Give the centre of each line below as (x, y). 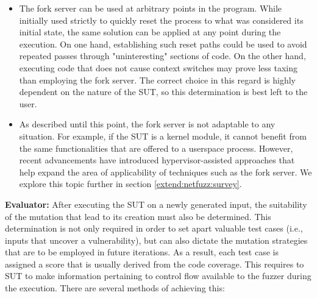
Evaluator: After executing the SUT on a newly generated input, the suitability (156, 204)
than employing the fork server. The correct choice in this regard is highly (157, 80)
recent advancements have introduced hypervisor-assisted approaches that (157, 160)
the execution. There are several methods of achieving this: (115, 288)
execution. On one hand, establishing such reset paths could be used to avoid (163, 44)
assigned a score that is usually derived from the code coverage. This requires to (155, 264)
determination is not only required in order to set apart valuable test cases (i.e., (154, 228)
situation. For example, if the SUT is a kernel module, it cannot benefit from (163, 136)
